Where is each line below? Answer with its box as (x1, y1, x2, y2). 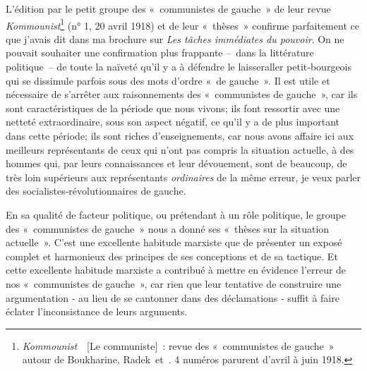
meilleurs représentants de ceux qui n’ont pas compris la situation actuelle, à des (6, 142, 354, 157)
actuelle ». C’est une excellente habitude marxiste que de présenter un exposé (6, 235, 342, 250)
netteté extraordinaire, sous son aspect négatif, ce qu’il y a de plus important (6, 114, 340, 129)
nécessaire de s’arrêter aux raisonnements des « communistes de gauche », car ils (6, 87, 358, 102)
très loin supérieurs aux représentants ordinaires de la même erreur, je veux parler (6, 169, 361, 184)
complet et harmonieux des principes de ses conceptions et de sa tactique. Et (6, 248, 338, 263)
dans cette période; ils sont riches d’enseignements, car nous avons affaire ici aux (6, 128, 354, 142)
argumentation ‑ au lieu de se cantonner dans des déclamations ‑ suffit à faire (6, 290, 339, 305)
